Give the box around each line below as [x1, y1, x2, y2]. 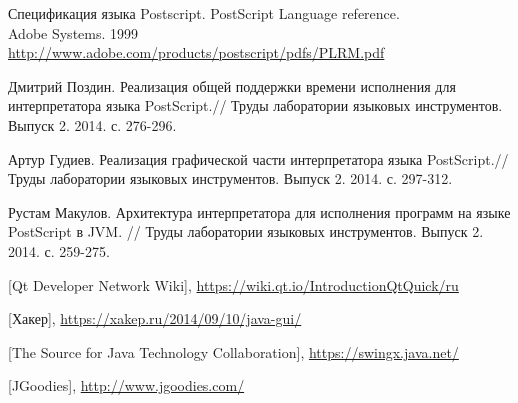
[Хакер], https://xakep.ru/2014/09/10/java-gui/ [8, 308, 302, 329]
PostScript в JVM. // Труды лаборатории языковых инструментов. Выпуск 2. [8, 221, 484, 242]
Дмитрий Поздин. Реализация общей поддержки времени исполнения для [8, 75, 456, 96]
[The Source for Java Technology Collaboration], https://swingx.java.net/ [8, 341, 459, 362]
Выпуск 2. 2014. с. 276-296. [8, 114, 177, 135]
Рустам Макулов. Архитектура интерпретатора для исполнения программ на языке [8, 201, 511, 222]
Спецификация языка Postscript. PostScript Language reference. [8, 3, 400, 23]
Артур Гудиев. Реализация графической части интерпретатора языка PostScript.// [8, 148, 509, 169]
